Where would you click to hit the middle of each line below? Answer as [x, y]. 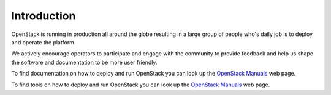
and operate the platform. [44, 42]
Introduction [44, 16]
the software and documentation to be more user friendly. [84, 62]
